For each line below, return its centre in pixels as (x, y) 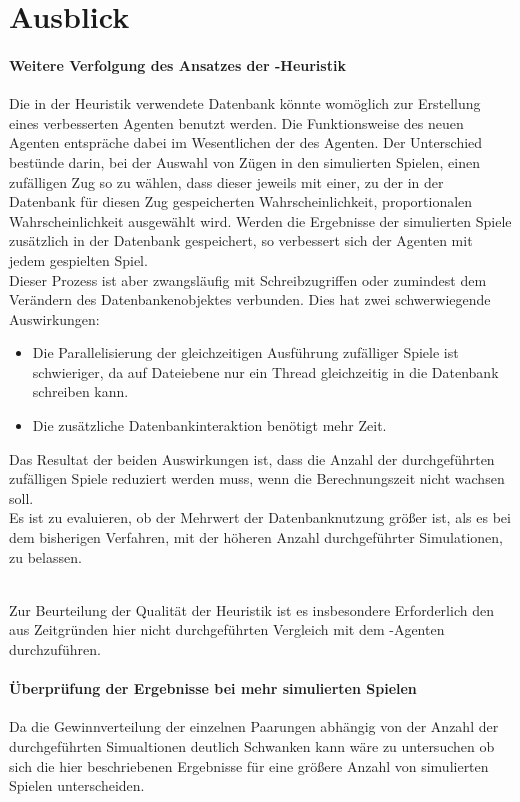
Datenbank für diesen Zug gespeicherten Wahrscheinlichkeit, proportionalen (241, 201)
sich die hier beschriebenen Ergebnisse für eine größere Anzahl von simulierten (249, 765)
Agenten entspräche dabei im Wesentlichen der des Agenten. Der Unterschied (246, 142)
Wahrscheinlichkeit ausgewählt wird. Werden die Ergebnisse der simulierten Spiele (260, 220)
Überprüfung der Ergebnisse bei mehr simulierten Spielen (213, 688)
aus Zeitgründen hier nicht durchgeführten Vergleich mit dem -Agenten (227, 629)
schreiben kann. (80, 391)
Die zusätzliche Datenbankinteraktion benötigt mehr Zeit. (209, 425)
